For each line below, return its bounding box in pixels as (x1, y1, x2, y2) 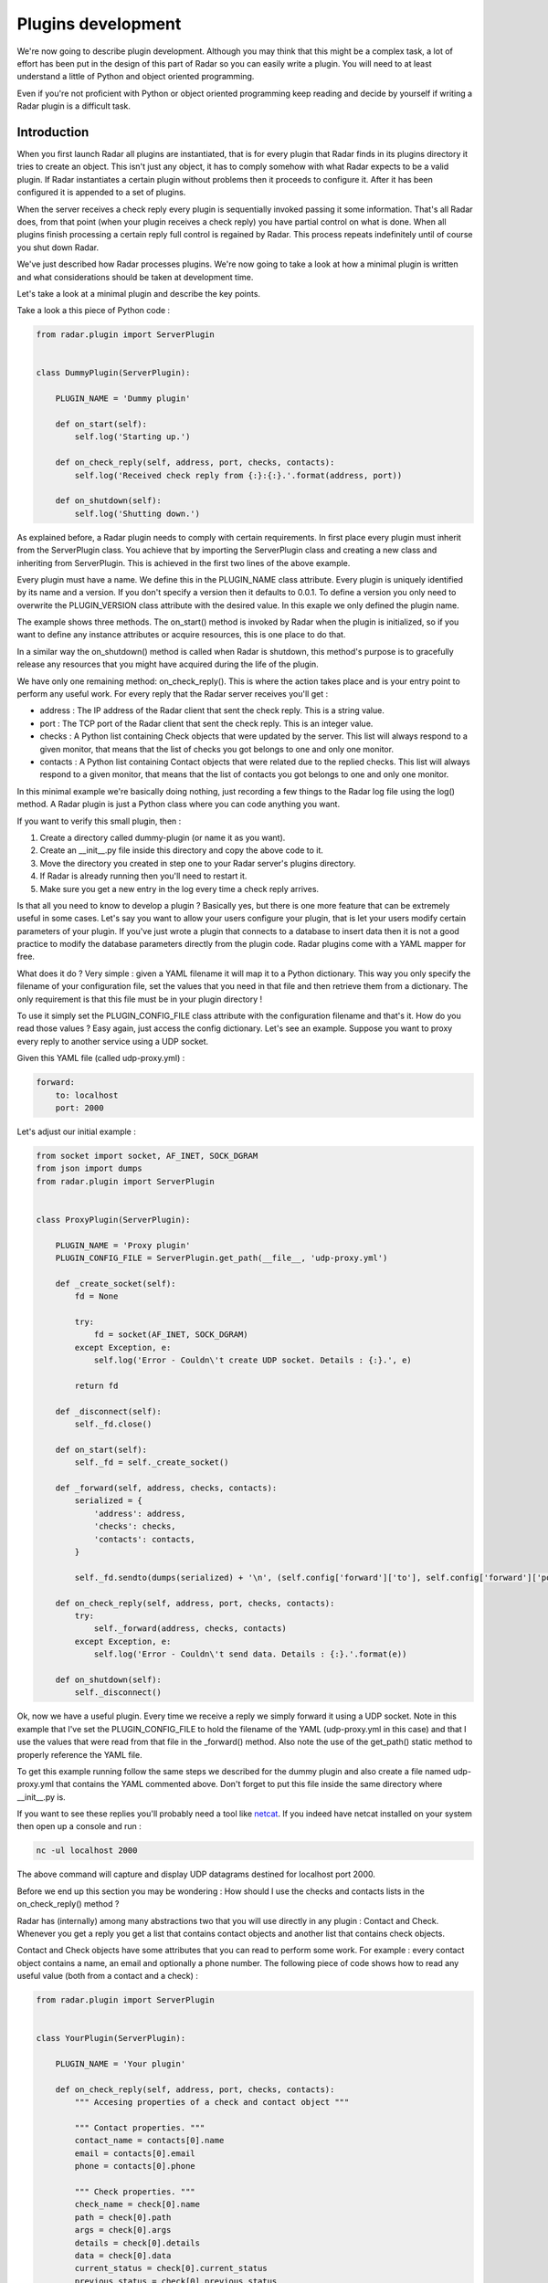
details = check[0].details (74, 2237, 201, 2248)
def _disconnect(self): (55, 1406, 162, 1416)
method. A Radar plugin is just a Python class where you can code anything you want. (16, 799, 341, 810)
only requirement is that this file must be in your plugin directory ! (16, 994, 263, 1005)
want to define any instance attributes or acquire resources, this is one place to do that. (16, 629, 346, 640)
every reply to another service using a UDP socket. (16, 1036, 209, 1047)
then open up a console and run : (16, 1821, 142, 1832)
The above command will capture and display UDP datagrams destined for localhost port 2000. (16, 1868, 376, 1880)
